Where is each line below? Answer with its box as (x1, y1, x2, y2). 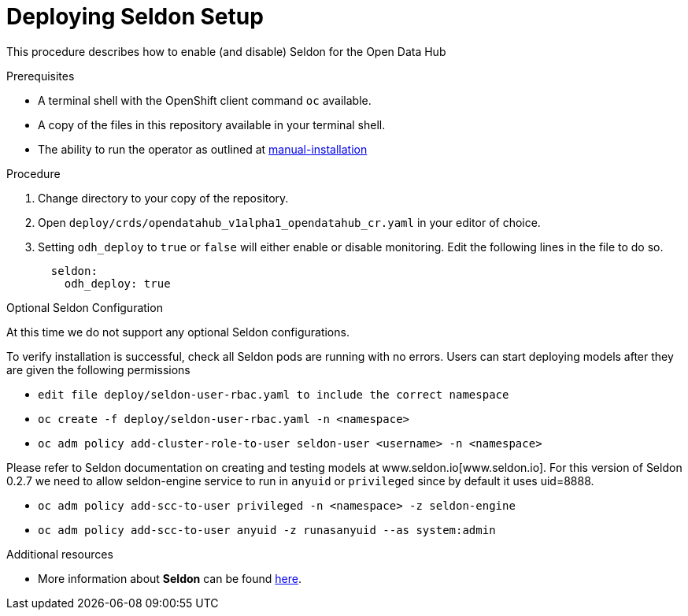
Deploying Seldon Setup (6, 3, 264, 30)
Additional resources (6, 547, 113, 561)
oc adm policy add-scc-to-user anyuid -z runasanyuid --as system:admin (38, 523, 496, 536)
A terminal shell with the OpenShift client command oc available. (38, 93, 372, 107)
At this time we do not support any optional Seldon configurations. (6, 325, 350, 339)
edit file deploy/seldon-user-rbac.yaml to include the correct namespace (38, 388, 509, 401)
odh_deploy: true (64, 276, 171, 290)
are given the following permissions (6, 362, 190, 377)
